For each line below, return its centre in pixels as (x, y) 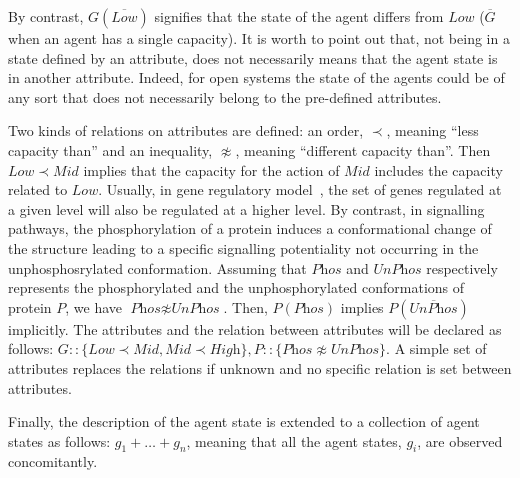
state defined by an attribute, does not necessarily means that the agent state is (253, 57)
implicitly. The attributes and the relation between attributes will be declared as (255, 328)
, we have (94, 306)
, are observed (460, 440)
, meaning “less (432, 130)
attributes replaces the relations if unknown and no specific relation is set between (260, 367)
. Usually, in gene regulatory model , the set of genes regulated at (300, 189)
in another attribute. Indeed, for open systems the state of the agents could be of (256, 77)
